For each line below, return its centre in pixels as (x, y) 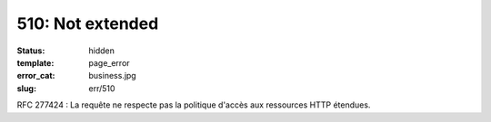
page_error (110, 62)
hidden (102, 51)
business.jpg (112, 76)
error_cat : (36, 76)
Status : (31, 51)
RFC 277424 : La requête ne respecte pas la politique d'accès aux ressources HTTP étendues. (194, 105)
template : (35, 62)
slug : (26, 88)
